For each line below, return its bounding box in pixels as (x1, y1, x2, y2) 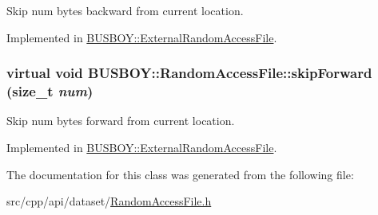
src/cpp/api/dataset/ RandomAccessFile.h (6, 193, 212, 209)
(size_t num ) (6, 81, 94, 101)
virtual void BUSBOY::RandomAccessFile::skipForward (6, 63, 372, 83)
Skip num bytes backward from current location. (6, 2, 244, 18)
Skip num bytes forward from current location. (6, 112, 235, 129)
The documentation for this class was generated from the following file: (6, 166, 354, 182)
